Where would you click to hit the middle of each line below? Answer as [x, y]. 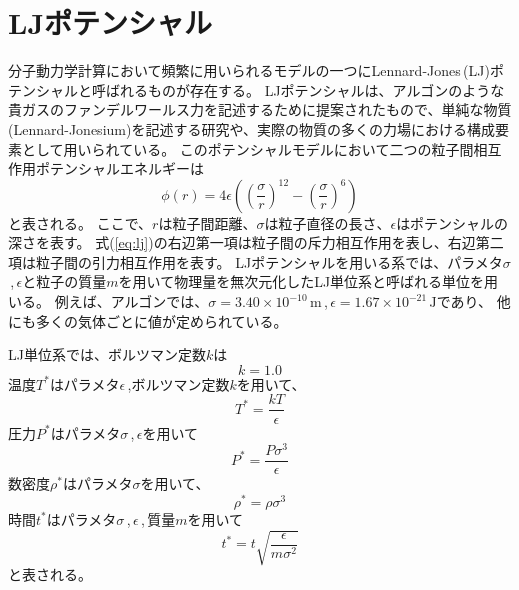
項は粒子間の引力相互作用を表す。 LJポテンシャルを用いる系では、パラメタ [255, 261]
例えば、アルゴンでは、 [131, 301]
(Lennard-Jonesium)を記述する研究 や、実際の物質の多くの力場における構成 [252, 128]
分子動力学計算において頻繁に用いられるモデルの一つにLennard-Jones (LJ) [249, 70]
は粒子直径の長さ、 [327, 222]
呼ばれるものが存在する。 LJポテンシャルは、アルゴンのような [298, 89]
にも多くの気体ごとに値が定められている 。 [148, 320]
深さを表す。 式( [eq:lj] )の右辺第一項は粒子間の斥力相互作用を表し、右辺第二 [256, 242]
